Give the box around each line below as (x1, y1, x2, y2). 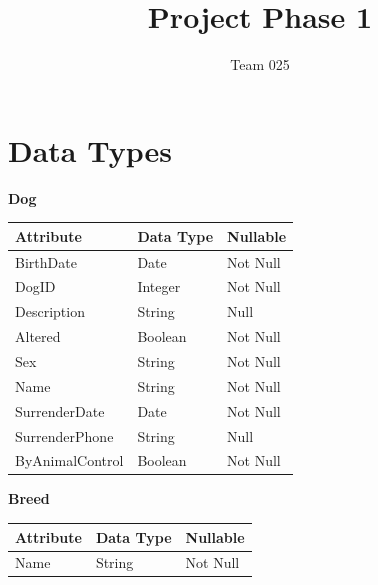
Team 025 (230, 54, 290, 75)
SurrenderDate (15, 400, 105, 421)
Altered (15, 326, 61, 347)
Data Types (8, 129, 172, 170)
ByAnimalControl (15, 450, 124, 471)
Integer (137, 276, 181, 297)
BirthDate (15, 251, 77, 272)
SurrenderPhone (15, 425, 114, 446)
